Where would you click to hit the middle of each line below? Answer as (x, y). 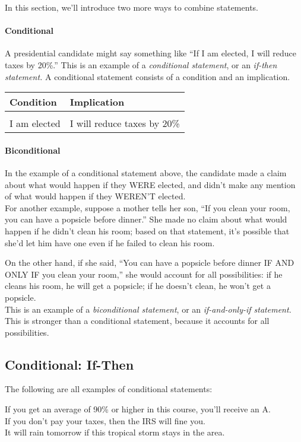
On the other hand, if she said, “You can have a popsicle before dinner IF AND (150, 263)
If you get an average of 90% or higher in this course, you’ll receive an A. (138, 409)
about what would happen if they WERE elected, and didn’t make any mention (150, 184)
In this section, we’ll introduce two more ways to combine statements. (132, 7)
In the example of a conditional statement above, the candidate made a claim (146, 172)
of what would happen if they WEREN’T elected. (95, 196)
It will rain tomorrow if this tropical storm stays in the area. (115, 432)
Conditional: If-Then (69, 364)
